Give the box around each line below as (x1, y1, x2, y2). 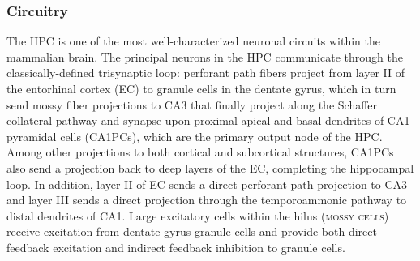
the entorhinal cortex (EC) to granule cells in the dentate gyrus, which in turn (6, 80, 396, 96)
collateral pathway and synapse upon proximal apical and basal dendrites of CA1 (6, 112, 410, 129)
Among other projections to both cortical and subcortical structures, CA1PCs (6, 143, 394, 160)
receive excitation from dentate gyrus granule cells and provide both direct (6, 223, 377, 240)
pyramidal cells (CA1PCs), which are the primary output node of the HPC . (6, 127, 383, 144)
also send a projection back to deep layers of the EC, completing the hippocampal (6, 159, 414, 176)
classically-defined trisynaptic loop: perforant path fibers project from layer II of (6, 64, 405, 81)
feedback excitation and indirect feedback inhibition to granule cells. (6, 238, 345, 255)
